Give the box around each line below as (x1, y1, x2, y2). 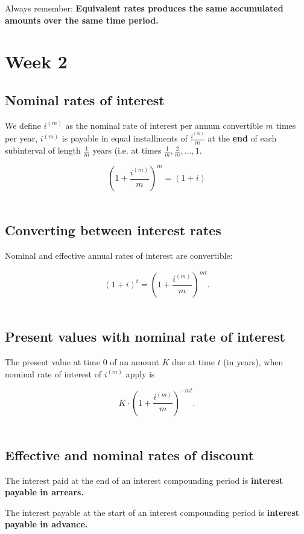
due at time (172, 356, 215, 368)
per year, (5, 132, 38, 145)
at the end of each (207, 132, 277, 145)
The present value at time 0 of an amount (5, 356, 159, 368)
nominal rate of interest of (5, 367, 101, 380)
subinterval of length (5, 144, 81, 157)
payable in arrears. (5, 486, 84, 498)
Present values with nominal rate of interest (5, 327, 285, 346)
